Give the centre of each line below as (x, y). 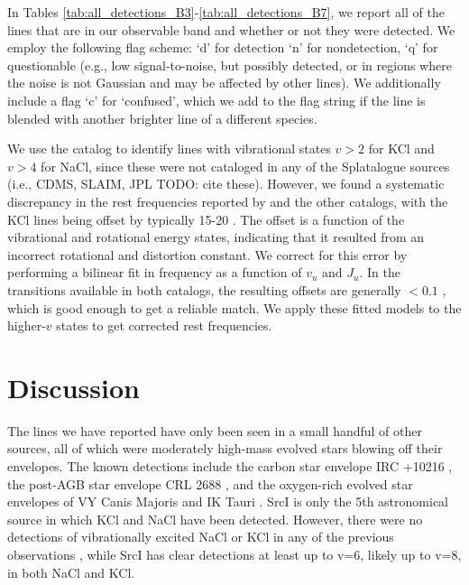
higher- (27, 325)
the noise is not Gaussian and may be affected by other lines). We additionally (224, 83)
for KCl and (401, 149)
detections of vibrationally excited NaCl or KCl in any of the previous (201, 537)
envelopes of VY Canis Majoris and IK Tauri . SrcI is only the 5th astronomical (228, 501)
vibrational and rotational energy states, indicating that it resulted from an (216, 237)
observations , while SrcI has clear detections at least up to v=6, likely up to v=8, (234, 554)
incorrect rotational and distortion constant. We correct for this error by (207, 254)
